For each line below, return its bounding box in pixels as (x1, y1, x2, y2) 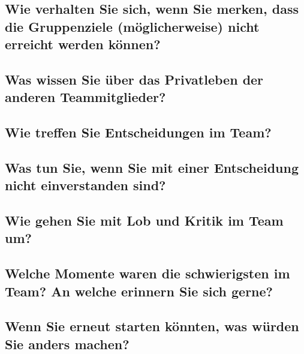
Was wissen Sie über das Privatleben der (5, 70, 264, 88)
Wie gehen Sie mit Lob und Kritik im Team (5, 211, 284, 230)
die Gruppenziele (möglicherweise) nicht (5, 17, 260, 35)
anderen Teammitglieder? (5, 88, 166, 106)
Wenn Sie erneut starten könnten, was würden (5, 317, 299, 335)
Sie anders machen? (5, 334, 130, 353)
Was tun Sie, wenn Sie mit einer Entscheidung (5, 158, 299, 176)
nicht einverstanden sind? (5, 176, 166, 194)
